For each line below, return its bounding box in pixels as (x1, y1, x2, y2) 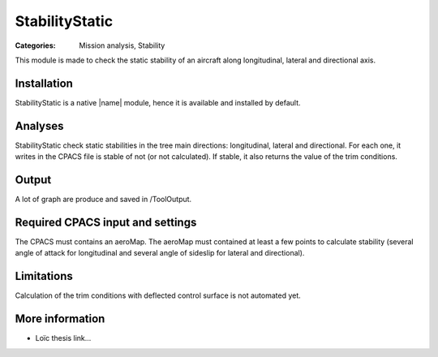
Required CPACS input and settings (15, 215, 197, 229)
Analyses (15, 118, 64, 133)
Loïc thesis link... (35, 333, 92, 343)
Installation (15, 76, 73, 90)
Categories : (15, 41, 56, 50)
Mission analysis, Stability (79, 41, 165, 50)
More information (15, 312, 105, 326)
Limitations (15, 269, 73, 283)
